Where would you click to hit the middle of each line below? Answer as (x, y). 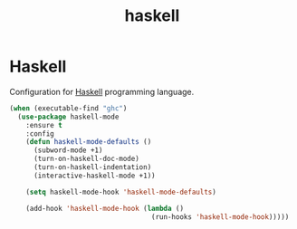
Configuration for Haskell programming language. (102, 91)
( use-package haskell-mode (68, 117)
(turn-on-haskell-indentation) (92, 167)
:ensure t (44, 125)
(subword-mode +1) (68, 150)
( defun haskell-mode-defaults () (89, 142)
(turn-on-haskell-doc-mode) (86, 159)
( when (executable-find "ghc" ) (68, 108)
